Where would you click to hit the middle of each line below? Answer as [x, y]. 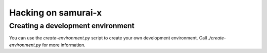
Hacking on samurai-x [55, 13]
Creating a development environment [72, 26]
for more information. [64, 45]
